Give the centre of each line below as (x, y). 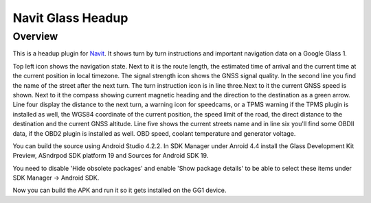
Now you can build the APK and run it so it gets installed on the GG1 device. (120, 190)
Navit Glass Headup (70, 18)
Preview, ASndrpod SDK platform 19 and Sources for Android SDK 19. (111, 156)
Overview (35, 36)
